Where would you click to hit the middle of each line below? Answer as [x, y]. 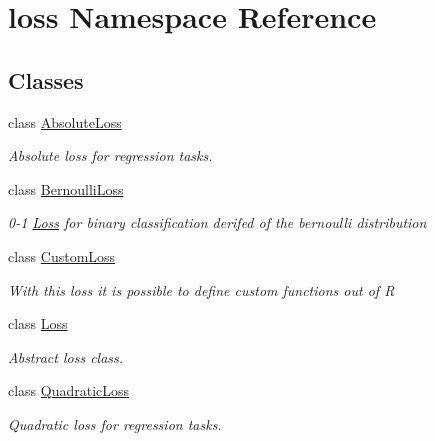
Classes [46, 79]
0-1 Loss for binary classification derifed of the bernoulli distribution [217, 222]
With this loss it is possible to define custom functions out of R [201, 289]
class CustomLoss [62, 255]
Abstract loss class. [66, 356]
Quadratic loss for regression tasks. [115, 423]
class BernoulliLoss [66, 188]
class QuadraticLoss [69, 390]
